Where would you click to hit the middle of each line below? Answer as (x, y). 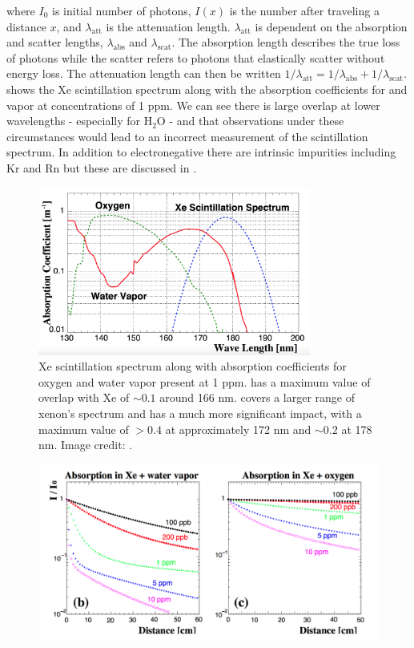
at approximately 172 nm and (238, 429)
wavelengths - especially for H (80, 121)
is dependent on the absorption (331, 26)
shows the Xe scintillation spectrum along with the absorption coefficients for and (207, 89)
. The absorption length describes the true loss (286, 42)
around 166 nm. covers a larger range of (257, 397)
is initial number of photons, (122, 10)
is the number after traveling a (304, 10)
